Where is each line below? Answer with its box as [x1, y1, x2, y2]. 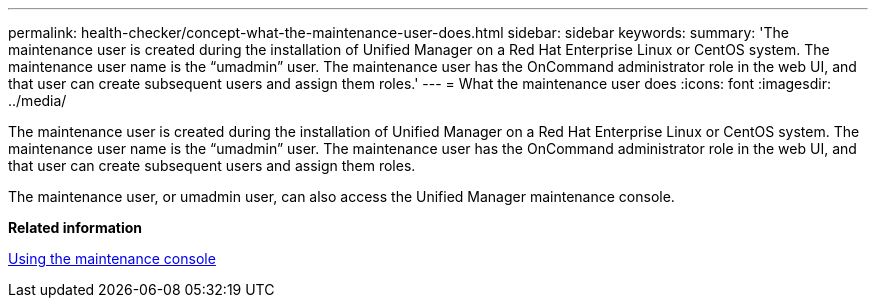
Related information [8, 219, 143, 236]
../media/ [8, 92, 67, 109]
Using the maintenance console [8, 250, 216, 267]
